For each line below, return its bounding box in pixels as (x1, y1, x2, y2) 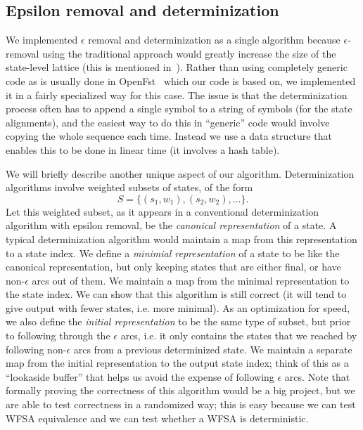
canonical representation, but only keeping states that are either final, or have (6, 259, 341, 274)
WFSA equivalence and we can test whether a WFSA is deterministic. (6, 410, 309, 425)
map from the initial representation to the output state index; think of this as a (6, 356, 349, 370)
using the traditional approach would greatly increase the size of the (42, 46, 336, 60)
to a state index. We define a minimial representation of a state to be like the (6, 245, 340, 260)
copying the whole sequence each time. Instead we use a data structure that (6, 129, 332, 143)
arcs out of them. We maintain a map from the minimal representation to (32, 273, 350, 287)
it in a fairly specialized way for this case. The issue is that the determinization (6, 87, 348, 102)
